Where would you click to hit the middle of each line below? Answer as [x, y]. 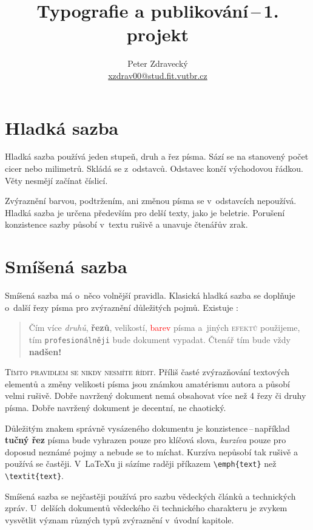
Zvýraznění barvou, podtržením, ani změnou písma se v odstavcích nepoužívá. [151, 201]
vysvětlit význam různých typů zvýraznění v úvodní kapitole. [119, 519]
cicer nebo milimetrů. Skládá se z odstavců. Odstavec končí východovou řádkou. [154, 168]
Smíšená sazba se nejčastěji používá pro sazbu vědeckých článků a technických [150, 496]
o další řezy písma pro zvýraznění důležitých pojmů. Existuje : [122, 307]
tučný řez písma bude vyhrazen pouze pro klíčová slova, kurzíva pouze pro [146, 440]
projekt [158, 34]
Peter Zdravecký [158, 63]
